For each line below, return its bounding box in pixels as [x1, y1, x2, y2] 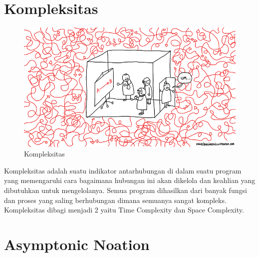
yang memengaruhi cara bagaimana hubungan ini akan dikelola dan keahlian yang [4, 175, 256, 185]
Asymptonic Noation [4, 234, 150, 254]
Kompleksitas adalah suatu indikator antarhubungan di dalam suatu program [4, 165, 242, 175]
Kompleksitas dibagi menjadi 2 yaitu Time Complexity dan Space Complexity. [4, 204, 244, 215]
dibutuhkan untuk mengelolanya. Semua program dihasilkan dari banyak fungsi [4, 185, 247, 195]
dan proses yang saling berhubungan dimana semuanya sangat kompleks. [4, 194, 227, 205]
